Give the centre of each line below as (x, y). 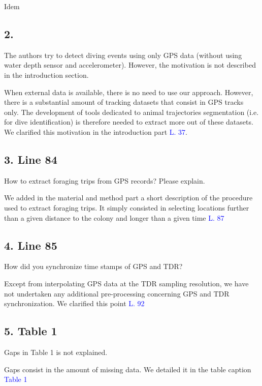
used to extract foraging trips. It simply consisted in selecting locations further (127, 207)
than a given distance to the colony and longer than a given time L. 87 (114, 217)
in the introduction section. (46, 75)
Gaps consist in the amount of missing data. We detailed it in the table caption (128, 369)
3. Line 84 (31, 159)
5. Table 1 (31, 331)
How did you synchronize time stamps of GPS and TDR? (93, 266)
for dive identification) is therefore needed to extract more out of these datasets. (129, 122)
